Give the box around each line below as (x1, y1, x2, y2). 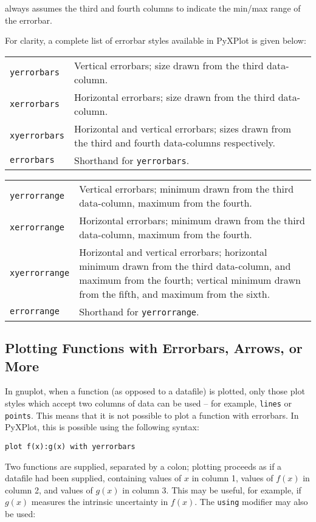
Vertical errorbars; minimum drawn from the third (79, 181, 294, 196)
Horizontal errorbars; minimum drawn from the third (79, 213, 305, 227)
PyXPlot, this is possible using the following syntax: (5, 421, 199, 433)
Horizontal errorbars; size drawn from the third (74, 89, 275, 104)
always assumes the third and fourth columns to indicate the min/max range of (5, 2, 301, 14)
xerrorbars (10, 98, 60, 109)
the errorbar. (5, 13, 52, 26)
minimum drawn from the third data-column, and (79, 258, 291, 273)
